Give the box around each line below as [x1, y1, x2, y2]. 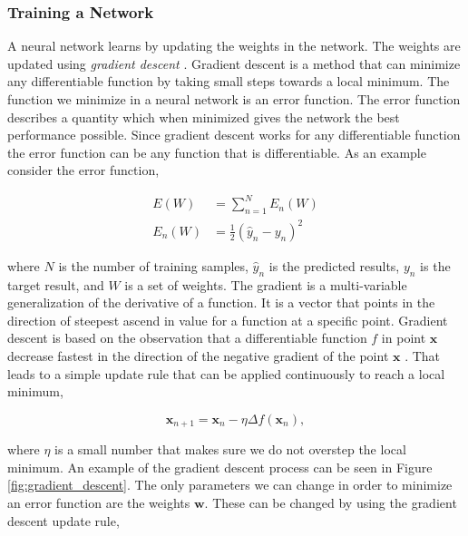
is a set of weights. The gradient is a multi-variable [124, 275, 407, 294]
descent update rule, [7, 511, 120, 530]
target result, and [7, 275, 104, 294]
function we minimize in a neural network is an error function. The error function [7, 90, 461, 108]
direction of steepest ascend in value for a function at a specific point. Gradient [7, 310, 448, 329]
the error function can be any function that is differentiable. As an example [7, 142, 426, 161]
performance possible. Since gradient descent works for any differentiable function [7, 125, 461, 144]
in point [381, 328, 426, 347]
